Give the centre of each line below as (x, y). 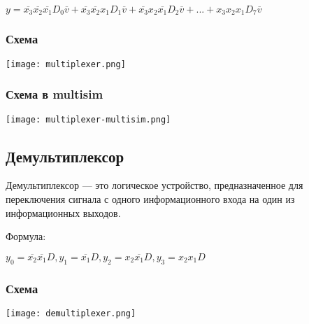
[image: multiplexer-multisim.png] (88, 119)
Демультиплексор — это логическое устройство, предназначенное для (154, 185)
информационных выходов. (63, 212)
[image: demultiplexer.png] (71, 313)
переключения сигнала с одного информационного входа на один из (150, 199)
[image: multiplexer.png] (66, 64)
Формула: (26, 236)
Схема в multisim (55, 94)
